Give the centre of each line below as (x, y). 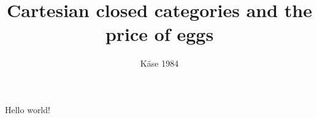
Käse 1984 (159, 63)
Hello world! (28, 109)
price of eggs (159, 34)
